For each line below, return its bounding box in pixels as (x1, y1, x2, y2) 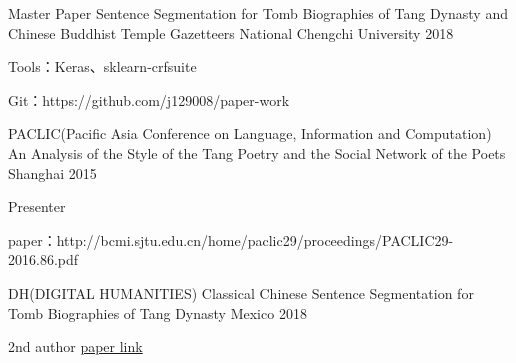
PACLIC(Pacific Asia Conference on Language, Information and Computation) (8, 123, 492, 144)
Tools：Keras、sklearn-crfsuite (8, 56, 197, 77)
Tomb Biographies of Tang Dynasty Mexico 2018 (8, 302, 307, 323)
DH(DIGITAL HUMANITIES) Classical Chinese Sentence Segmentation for (8, 282, 474, 303)
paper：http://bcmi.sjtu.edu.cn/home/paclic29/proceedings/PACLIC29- (8, 229, 454, 250)
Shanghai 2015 (8, 162, 97, 183)
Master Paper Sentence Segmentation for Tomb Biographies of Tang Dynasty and (8, 3, 508, 23)
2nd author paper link (8, 336, 143, 357)
